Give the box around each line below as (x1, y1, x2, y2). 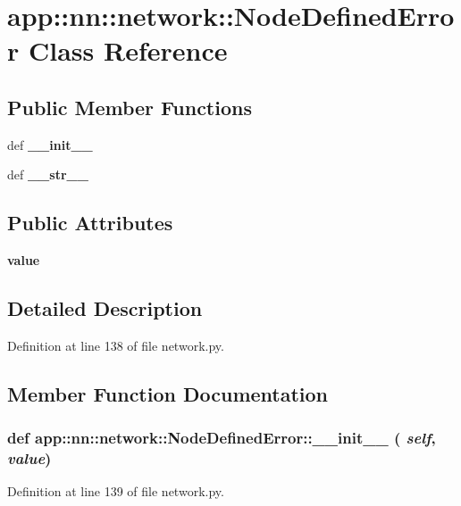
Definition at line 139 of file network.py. (7, 482, 224, 501)
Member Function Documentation (7, 379, 329, 407)
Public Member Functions (7, 93, 252, 120)
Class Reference (28, 32, 228, 69)
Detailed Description (7, 294, 203, 322)
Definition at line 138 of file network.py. (7, 336, 224, 354)
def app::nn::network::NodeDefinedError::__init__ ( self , (7, 427, 436, 449)
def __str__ (7, 165, 88, 184)
